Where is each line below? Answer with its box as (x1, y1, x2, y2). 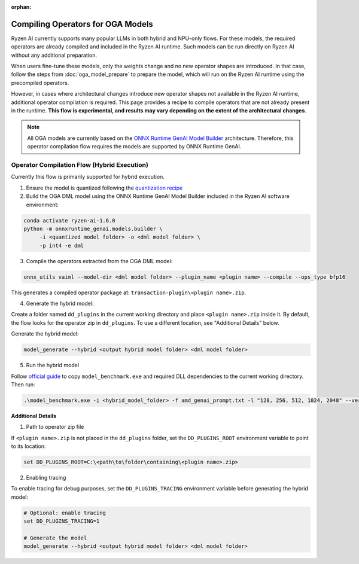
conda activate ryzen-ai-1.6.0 (23, 217, 116, 224)
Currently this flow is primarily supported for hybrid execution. (11, 173, 165, 181)
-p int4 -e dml (39, 242, 84, 249)
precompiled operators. (11, 79, 69, 86)
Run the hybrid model (26, 362, 80, 369)
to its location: (11, 443, 46, 450)
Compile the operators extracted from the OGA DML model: (26, 257, 173, 264)
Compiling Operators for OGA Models (11, 19, 154, 29)
